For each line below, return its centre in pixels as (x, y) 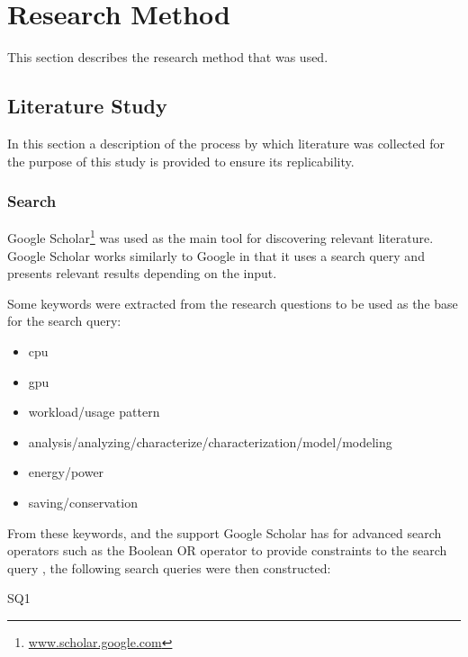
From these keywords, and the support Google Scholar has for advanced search (225, 532)
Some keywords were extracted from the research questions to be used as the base (233, 303)
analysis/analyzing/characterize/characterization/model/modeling (210, 441)
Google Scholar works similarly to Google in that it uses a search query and (216, 255)
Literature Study (87, 106)
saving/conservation (83, 502)
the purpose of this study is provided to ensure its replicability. (181, 161)
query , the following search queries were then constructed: (169, 567)
